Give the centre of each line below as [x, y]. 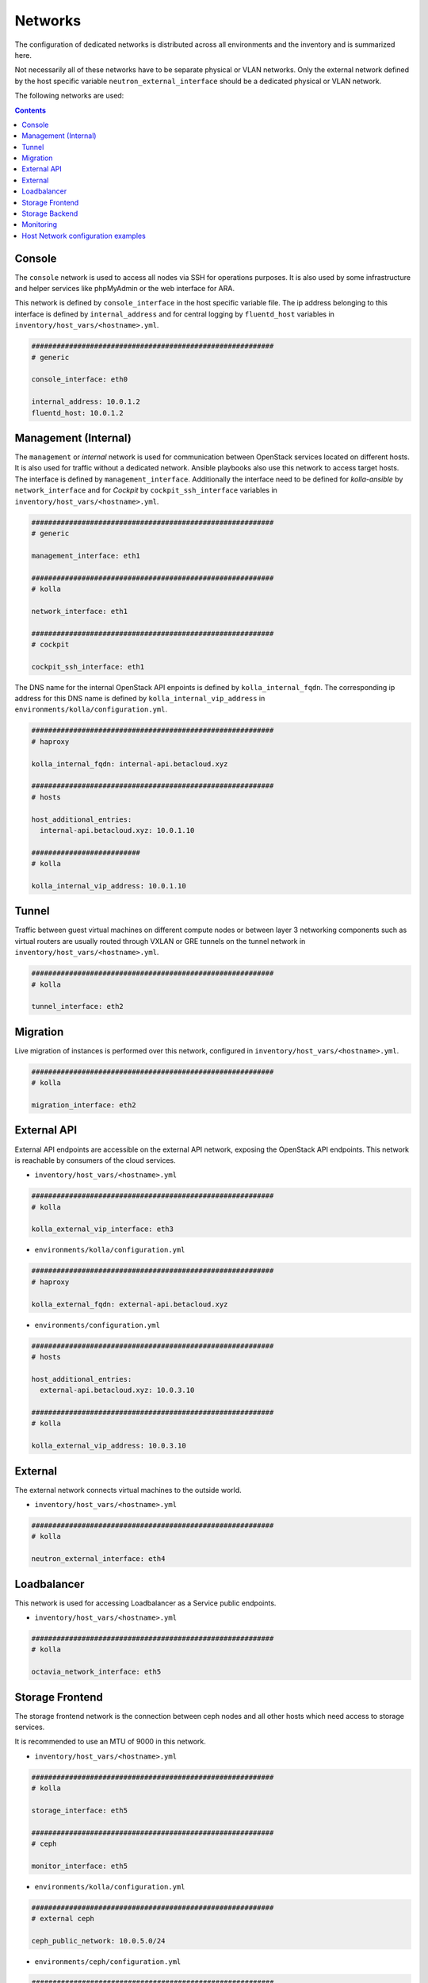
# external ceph [63, 1919]
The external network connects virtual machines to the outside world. [128, 1490]
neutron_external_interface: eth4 [98, 1559]
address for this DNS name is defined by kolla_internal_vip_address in [140, 699]
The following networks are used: [69, 96]
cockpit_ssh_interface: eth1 [88, 667]
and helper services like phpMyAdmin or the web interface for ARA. [125, 289]
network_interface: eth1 [80, 611]
